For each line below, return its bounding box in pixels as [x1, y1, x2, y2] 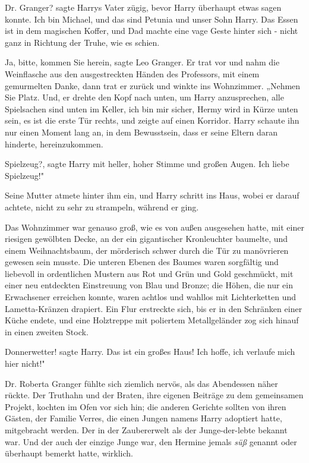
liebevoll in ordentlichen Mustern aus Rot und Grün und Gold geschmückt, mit [5, 267, 294, 279]
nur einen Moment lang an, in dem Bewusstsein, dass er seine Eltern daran [5, 125, 278, 138]
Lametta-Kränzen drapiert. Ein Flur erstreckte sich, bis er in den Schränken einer [5, 302, 302, 314]
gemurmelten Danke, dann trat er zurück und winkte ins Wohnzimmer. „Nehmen [5, 79, 301, 92]
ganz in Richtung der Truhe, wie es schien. [5, 36, 160, 48]
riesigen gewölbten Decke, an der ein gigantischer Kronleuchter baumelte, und [5, 232, 288, 245]
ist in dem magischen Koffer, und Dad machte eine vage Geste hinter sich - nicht [5, 24, 298, 37]
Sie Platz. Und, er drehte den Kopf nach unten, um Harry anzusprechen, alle [5, 91, 284, 103]
